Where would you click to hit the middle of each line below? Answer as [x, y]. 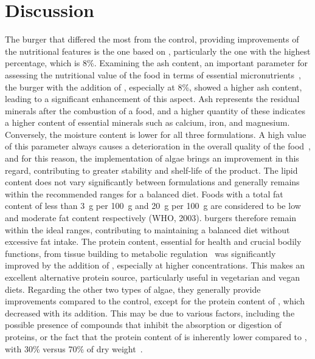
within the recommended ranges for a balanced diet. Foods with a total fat [144, 193]
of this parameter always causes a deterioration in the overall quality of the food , [158, 146]
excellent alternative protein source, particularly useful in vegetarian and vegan [152, 277]
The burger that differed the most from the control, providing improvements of [152, 39]
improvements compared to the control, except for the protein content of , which [155, 301]
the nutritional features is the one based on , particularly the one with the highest [158, 51]
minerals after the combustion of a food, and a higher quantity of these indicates [155, 110]
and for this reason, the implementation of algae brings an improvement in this [152, 158]
